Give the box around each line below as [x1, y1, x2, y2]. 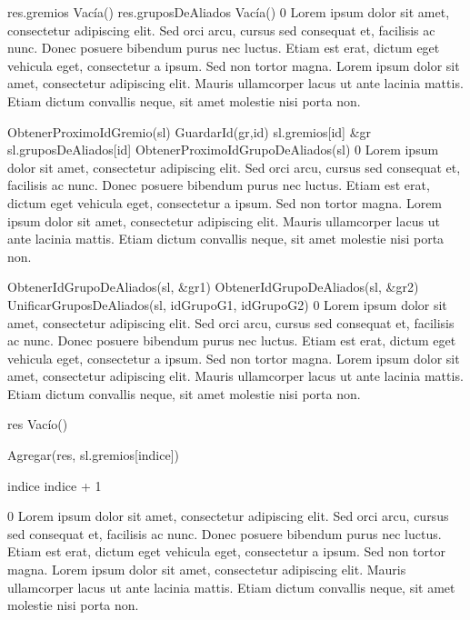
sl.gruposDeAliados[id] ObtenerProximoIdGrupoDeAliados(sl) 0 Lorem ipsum [7, 140, 439, 159]
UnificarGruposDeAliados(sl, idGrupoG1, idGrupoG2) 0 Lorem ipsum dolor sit [7, 295, 447, 314]
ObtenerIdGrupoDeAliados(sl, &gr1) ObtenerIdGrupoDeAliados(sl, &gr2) [7, 277, 419, 296]
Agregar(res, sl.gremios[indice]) [7, 445, 179, 465]
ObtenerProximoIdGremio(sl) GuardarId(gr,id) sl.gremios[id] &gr [7, 122, 372, 141]
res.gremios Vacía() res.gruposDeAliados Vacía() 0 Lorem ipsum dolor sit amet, [7, 3, 450, 21]
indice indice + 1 [7, 475, 102, 495]
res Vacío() [7, 415, 68, 434]
